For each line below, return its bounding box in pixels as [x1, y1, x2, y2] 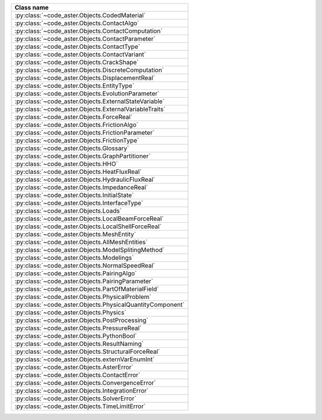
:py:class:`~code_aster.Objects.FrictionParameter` [14, 129, 155, 136]
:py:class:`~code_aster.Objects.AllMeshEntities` [14, 238, 148, 246]
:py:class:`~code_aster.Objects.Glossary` [14, 144, 129, 152]
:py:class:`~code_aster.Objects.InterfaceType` [14, 199, 144, 207]
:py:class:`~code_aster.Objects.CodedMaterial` [14, 11, 146, 19]
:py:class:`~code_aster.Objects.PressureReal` [14, 324, 142, 332]
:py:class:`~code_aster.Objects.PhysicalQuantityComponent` [14, 301, 185, 309]
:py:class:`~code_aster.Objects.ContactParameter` [14, 35, 156, 43]
